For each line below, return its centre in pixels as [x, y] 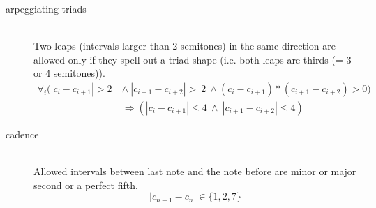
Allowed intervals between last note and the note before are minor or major [195, 171]
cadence [22, 134]
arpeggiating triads [46, 8]
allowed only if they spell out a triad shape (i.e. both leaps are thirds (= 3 [193, 59]
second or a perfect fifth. [86, 185]
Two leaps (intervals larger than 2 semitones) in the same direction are [185, 46]
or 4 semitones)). [69, 73]
